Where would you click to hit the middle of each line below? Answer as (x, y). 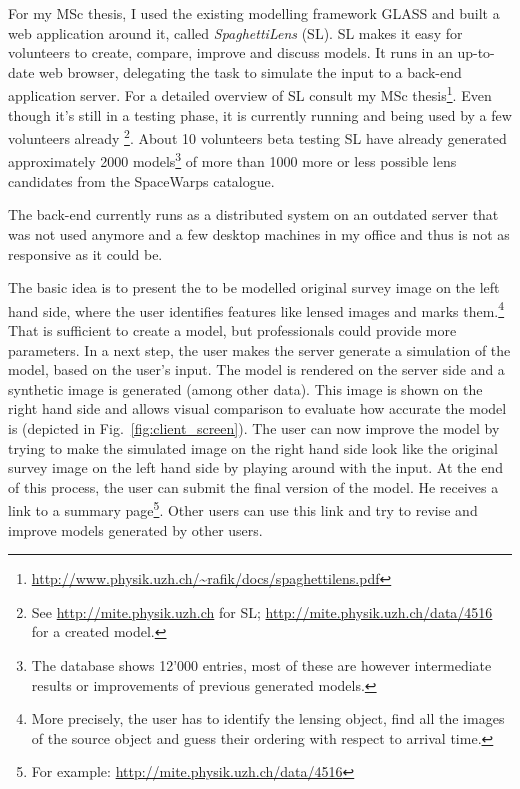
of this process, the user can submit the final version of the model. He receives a (253, 486)
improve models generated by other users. (135, 529)
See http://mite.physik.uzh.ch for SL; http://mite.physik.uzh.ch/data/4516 (262, 611)
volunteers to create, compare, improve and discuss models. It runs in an (230, 52)
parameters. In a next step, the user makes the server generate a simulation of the (259, 349)
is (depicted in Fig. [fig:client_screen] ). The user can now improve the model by (254, 427)
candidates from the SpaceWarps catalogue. (141, 180)
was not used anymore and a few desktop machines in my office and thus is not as (259, 233)
